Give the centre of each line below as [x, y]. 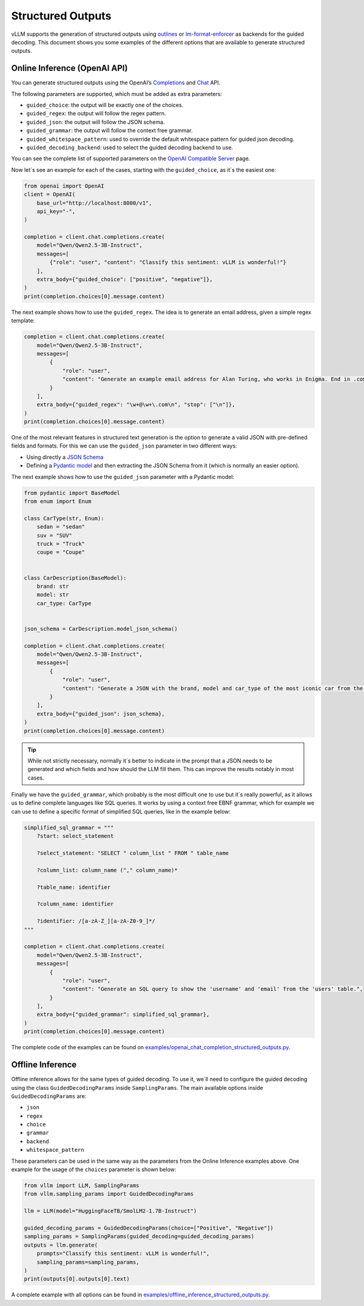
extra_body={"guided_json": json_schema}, [101, 714]
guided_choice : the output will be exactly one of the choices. [105, 105]
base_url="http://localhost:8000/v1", [94, 203]
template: [23, 321]
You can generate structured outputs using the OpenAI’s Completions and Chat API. [116, 83]
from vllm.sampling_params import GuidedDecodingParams [109, 1194]
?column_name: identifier [75, 904]
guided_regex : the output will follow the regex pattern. [96, 114]
